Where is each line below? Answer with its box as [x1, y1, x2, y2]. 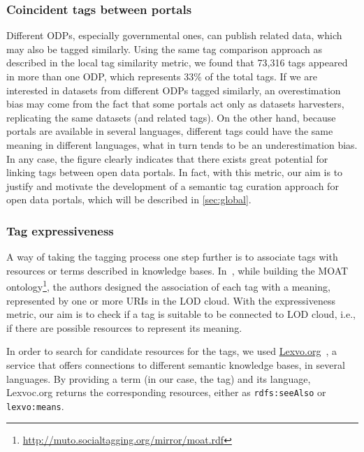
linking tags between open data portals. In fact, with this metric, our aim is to [6, 165, 343, 180]
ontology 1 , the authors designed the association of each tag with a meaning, [6, 277, 330, 293]
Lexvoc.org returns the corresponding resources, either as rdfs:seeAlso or [6, 385, 326, 400]
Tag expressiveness [6, 221, 114, 239]
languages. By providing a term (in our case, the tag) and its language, [6, 371, 311, 386]
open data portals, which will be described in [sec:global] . [6, 192, 252, 207]
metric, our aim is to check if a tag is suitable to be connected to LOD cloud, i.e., [6, 307, 356, 321]
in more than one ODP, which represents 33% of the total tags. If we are [6, 69, 317, 83]
